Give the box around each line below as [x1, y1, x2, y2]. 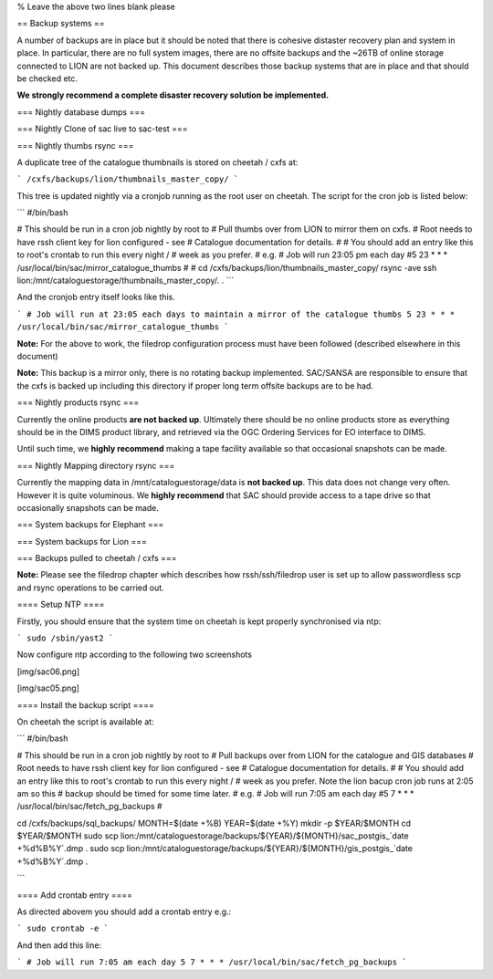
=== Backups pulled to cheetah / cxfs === [16, 553, 177, 564]
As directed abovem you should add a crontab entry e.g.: [16, 906, 232, 917]
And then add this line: [16, 940, 102, 951]
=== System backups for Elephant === [16, 519, 164, 530]
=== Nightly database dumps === [16, 106, 146, 118]
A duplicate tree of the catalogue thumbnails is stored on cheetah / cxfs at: [16, 156, 299, 168]
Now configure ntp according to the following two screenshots [16, 649, 253, 661]
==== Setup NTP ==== [16, 599, 105, 610]
